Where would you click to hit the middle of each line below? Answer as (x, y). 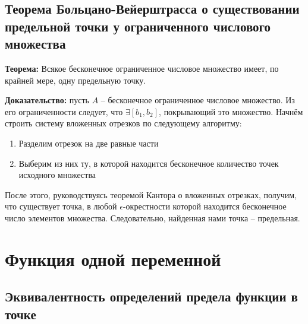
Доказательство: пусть (47, 100)
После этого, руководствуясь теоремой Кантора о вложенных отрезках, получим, (151, 194)
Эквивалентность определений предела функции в (151, 296)
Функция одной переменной (113, 258)
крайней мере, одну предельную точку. (76, 80)
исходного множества (57, 175)
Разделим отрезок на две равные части (89, 143)
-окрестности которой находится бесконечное (205, 206)
